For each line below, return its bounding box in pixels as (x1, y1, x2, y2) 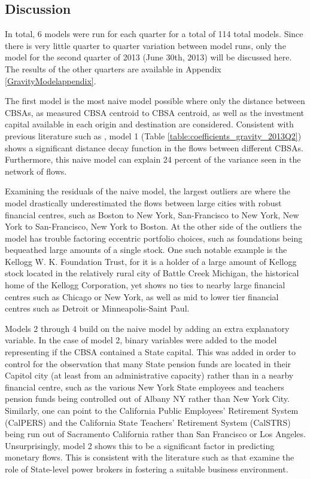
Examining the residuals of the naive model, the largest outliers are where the (5, 185, 291, 197)
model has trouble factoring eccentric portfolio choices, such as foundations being (5, 231, 303, 244)
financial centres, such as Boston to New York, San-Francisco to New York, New (5, 208, 299, 221)
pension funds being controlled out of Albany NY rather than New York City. (5, 392, 290, 405)
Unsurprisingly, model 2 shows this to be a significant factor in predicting (5, 439, 275, 451)
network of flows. (5, 164, 67, 177)
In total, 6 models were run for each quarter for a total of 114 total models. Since (5, 28, 303, 40)
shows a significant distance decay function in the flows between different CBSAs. (5, 141, 303, 154)
